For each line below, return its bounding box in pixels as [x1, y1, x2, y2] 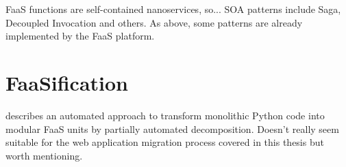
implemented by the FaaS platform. [5, 29, 155, 43]
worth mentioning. [5, 148, 83, 162]
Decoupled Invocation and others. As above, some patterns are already [5, 15, 303, 29]
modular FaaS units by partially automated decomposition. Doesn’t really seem [5, 121, 339, 136]
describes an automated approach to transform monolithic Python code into [5, 108, 325, 122]
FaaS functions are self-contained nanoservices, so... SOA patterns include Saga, [5, 2, 341, 16]
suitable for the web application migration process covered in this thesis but [5, 135, 324, 149]
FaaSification [5, 68, 129, 96]
